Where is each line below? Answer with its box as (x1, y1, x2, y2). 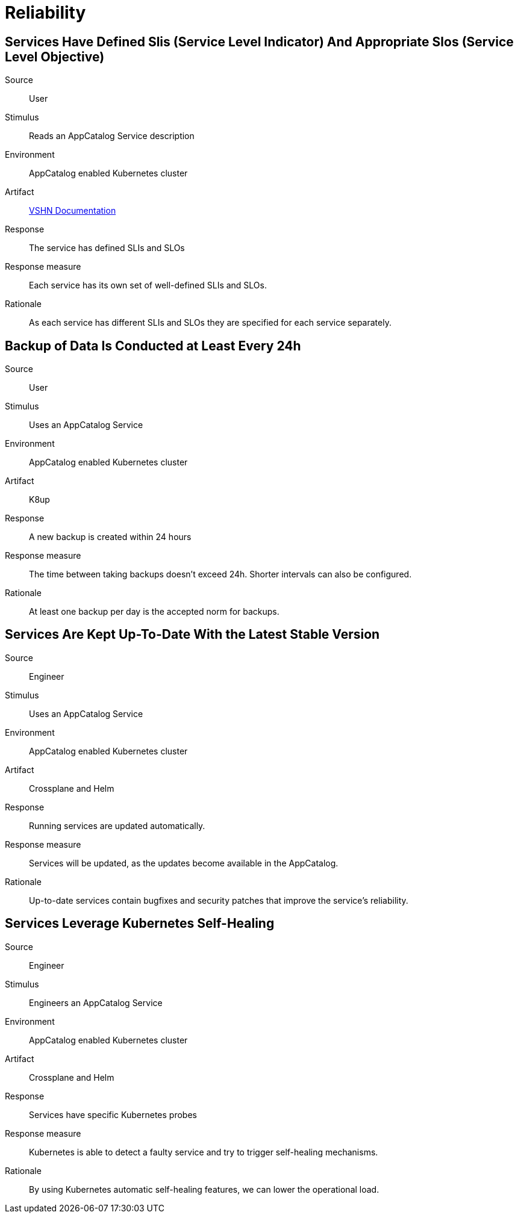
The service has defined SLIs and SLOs (29, 243, 185, 253)
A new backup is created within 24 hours (29, 532, 192, 542)
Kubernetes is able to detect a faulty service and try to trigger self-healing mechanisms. (29, 1146, 378, 1157)
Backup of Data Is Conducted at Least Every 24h (5, 338, 301, 353)
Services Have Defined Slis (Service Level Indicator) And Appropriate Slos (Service (5, 34, 514, 49)
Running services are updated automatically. (29, 820, 205, 831)
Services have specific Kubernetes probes (29, 1109, 197, 1120)
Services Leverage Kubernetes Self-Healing (5, 916, 275, 931)
